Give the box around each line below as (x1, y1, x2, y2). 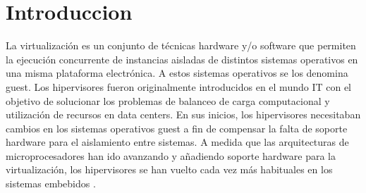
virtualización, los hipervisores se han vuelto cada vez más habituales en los (6, 162, 333, 177)
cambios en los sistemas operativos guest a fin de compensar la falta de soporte (6, 120, 348, 135)
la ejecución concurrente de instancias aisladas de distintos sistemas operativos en (6, 51, 358, 66)
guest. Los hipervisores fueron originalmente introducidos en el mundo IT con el (6, 79, 351, 94)
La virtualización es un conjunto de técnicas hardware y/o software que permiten (6, 38, 356, 53)
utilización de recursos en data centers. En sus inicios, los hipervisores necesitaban (6, 107, 361, 122)
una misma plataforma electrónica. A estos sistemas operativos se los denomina (6, 66, 348, 80)
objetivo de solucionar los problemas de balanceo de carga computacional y (6, 93, 330, 108)
